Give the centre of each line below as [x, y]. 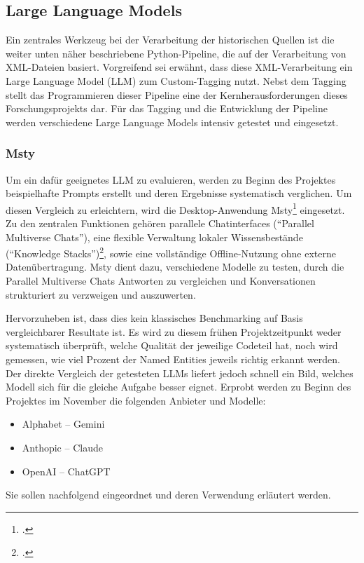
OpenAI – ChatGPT [66, 471]
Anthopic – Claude [62, 447]
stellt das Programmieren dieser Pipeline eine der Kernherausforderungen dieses [177, 94]
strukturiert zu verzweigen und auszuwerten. [101, 294]
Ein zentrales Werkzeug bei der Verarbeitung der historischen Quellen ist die [170, 40]
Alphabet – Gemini [63, 424]
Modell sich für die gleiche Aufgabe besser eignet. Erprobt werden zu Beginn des [178, 387]
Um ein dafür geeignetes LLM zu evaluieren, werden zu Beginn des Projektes [171, 179]
